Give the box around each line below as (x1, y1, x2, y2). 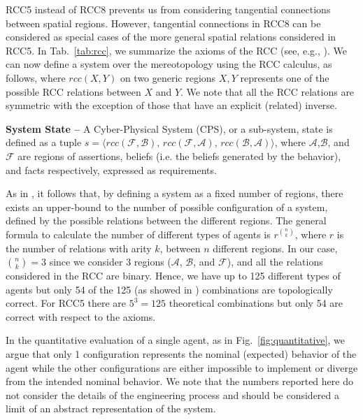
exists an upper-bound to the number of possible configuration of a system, (6, 199, 328, 214)
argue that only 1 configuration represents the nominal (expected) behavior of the (6, 347, 357, 361)
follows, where (6, 70, 66, 85)
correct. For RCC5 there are (6, 296, 127, 310)
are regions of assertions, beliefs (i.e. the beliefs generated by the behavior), (17, 148, 341, 163)
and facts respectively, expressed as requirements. (6, 162, 217, 177)
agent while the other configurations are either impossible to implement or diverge (6, 360, 358, 375)
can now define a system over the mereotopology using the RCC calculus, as (6, 57, 332, 71)
